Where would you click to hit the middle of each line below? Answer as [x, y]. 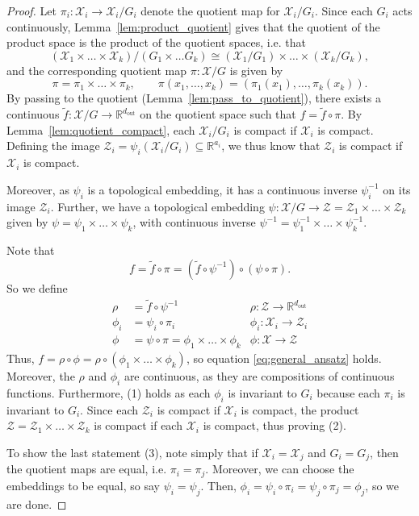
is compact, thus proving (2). [274, 425]
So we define [37, 287]
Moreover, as [38, 189]
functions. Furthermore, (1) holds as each [109, 392]
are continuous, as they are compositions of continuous [259, 376]
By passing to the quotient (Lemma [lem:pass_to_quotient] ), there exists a [194, 98]
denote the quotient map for [210, 10]
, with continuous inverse [194, 222]
